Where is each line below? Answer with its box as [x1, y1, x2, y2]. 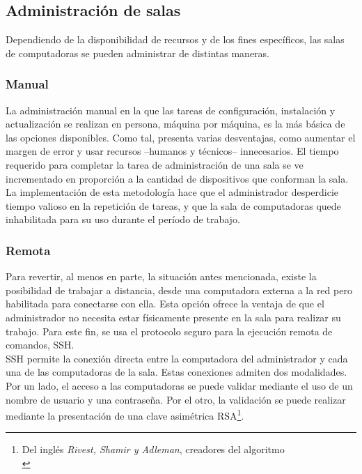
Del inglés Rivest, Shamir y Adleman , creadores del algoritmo [22, 442, 285, 457]
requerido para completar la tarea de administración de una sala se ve [6, 157, 304, 171]
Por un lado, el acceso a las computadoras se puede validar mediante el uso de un [6, 378, 353, 392]
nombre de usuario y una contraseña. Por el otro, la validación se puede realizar [6, 392, 346, 406]
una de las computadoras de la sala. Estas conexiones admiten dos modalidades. [6, 365, 347, 379]
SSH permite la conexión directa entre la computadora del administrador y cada [6, 351, 348, 365]
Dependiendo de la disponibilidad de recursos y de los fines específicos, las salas [6, 32, 345, 47]
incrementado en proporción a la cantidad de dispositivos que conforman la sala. [6, 171, 349, 185]
